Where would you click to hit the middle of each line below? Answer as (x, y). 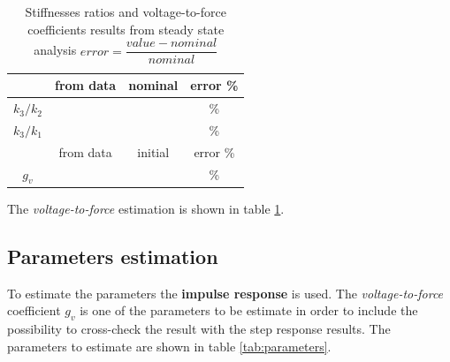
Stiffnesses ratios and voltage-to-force (126, 11)
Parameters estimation (113, 256)
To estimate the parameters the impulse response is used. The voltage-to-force (225, 293)
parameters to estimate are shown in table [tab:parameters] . (169, 346)
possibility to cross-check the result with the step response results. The (199, 329)
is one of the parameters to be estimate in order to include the (249, 310)
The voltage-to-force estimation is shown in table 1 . (146, 208)
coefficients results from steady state (126, 29)
